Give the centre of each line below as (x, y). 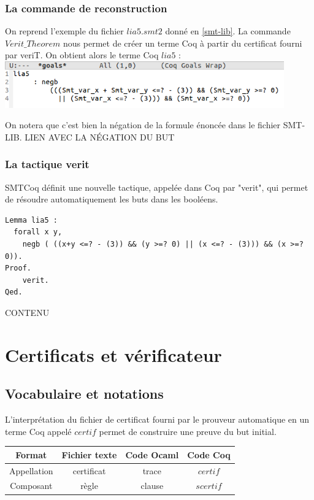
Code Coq (209, 454)
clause (152, 486)
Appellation (31, 470)
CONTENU (27, 312)
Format (31, 454)
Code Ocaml (152, 454)
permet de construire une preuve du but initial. (188, 431)
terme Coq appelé (38, 431)
